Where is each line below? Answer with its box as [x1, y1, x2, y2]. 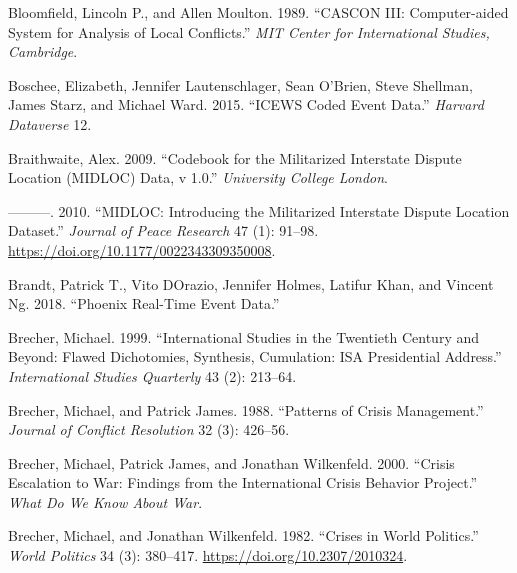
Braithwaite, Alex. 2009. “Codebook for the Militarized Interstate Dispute [8, 147, 462, 168]
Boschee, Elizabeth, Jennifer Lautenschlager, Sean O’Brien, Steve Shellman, [8, 74, 473, 95]
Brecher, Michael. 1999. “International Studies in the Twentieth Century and [8, 326, 480, 347]
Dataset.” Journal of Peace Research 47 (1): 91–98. [8, 220, 319, 241]
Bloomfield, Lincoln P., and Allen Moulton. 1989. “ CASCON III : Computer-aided [8, 2, 509, 22]
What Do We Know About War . [8, 491, 203, 512]
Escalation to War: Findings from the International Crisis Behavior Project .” [8, 472, 478, 493]
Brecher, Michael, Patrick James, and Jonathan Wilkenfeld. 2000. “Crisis [8, 452, 455, 473]
